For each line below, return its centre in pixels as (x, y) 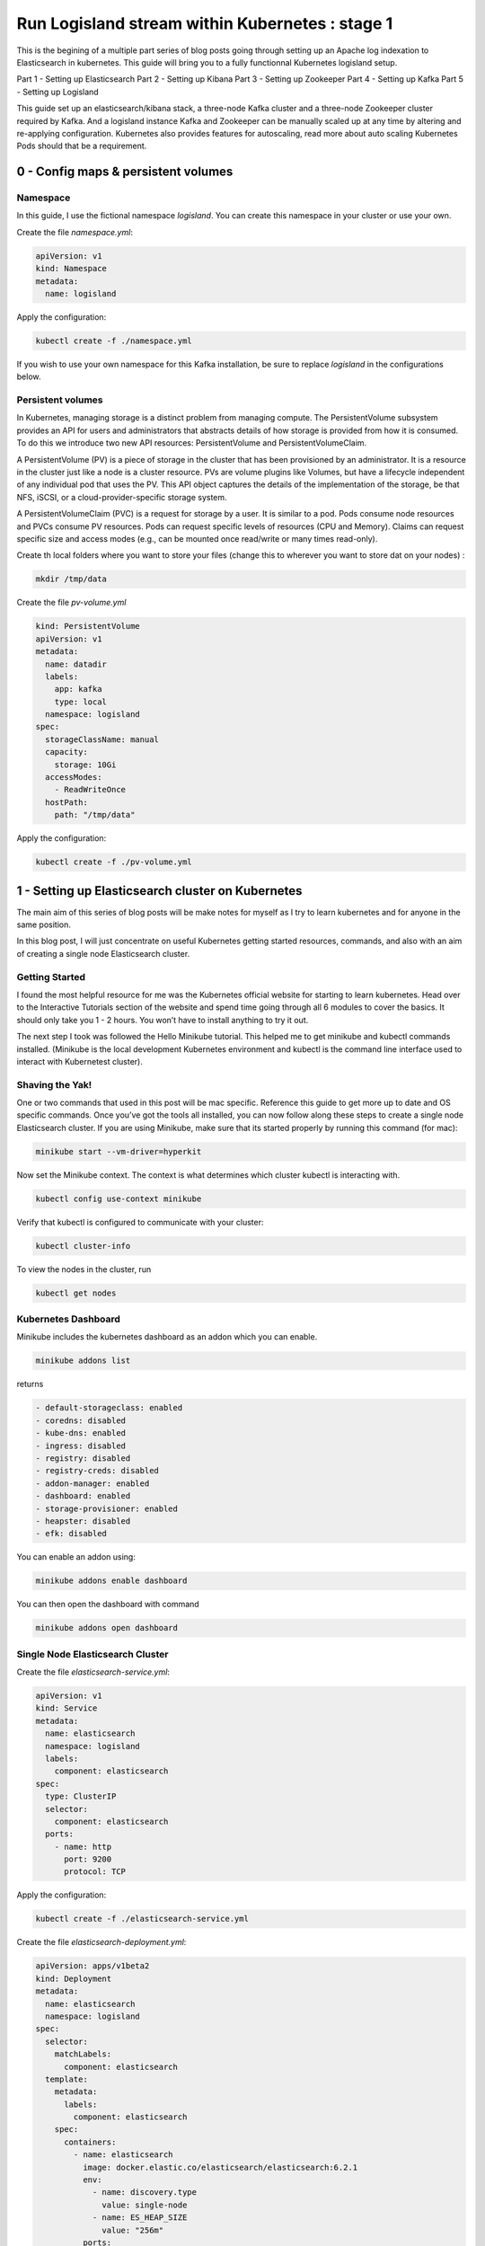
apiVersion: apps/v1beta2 (93, 1966)
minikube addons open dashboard (107, 1628)
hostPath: (67, 802)
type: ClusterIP (81, 1796)
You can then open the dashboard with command (108, 1605)
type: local (81, 702)
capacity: (67, 752)
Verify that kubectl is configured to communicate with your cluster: (140, 1222)
